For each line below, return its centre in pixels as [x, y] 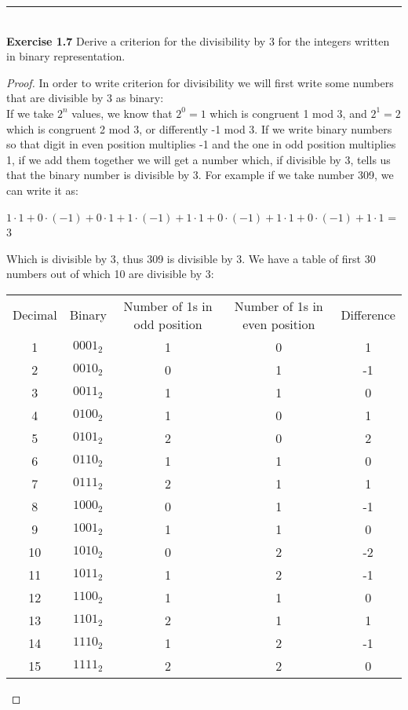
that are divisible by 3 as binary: [85, 98]
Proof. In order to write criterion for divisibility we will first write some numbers [200, 82]
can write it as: [42, 190]
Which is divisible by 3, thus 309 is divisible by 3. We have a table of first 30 [191, 258]
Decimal [35, 315]
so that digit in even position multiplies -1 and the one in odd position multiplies [201, 144]
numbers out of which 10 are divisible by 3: [110, 274]
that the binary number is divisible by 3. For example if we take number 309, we [200, 175]
